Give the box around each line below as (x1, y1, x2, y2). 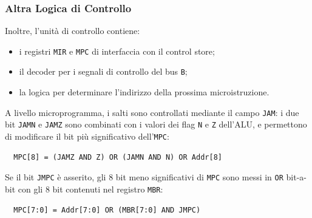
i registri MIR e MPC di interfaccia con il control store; (19, 44, 215, 57)
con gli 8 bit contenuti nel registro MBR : (18, 182, 163, 195)
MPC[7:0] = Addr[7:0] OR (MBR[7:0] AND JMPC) (13, 205, 201, 214)
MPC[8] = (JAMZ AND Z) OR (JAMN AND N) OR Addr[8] (13, 152, 222, 162)
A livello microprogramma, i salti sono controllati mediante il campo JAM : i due (5, 106, 299, 118)
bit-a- (286, 171, 307, 183)
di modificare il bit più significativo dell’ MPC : (5, 130, 169, 143)
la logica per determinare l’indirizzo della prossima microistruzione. (19, 86, 270, 98)
